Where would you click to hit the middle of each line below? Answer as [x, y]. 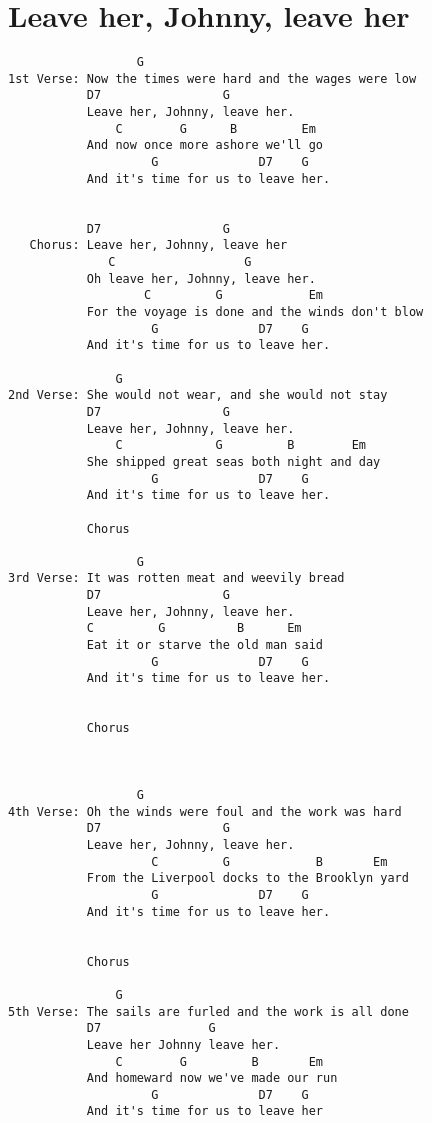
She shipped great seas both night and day [233, 461]
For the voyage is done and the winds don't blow [255, 311]
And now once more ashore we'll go [204, 145]
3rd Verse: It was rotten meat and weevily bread [176, 578]
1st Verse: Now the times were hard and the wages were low [212, 78]
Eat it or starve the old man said [204, 645]
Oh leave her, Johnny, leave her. [201, 278]
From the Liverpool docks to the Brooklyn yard [247, 878]
